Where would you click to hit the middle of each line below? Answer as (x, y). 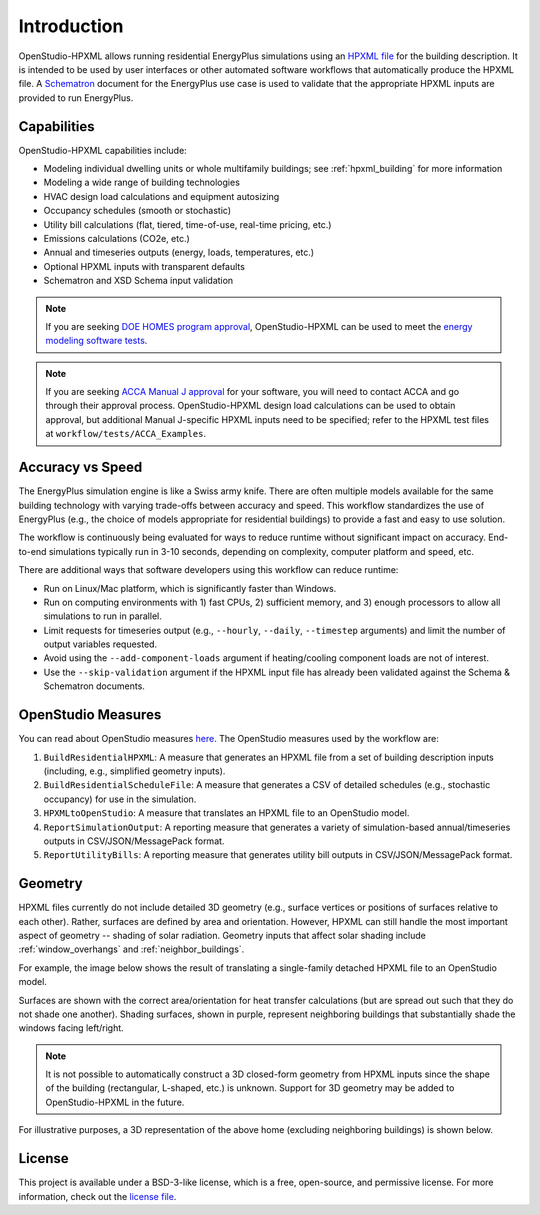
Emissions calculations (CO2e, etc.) (116, 238)
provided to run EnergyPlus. (76, 97)
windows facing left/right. (71, 1028)
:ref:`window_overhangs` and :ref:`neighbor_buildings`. (131, 949)
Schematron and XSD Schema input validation (138, 281)
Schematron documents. (94, 686)
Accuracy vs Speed (80, 467)
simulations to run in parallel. (102, 616)
